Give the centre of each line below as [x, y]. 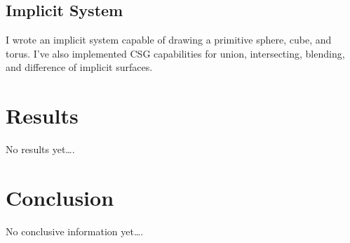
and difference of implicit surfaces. [79, 67]
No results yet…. [40, 149]
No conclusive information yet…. [75, 231]
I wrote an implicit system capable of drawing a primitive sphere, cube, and [169, 40]
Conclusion [60, 197]
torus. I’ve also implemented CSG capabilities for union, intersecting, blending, [175, 53]
